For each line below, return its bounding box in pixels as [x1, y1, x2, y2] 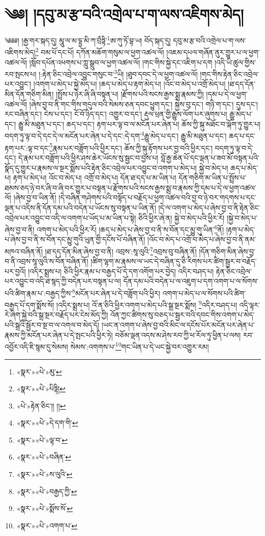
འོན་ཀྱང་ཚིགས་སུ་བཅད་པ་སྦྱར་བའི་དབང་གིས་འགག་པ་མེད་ [110, 309, 255, 320]
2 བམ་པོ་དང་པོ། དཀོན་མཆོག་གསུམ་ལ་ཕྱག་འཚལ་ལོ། [35, 45, 164, 58]
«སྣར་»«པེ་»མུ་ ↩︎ [16, 366, 62, 377]
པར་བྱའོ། [5, 265, 26, 276]
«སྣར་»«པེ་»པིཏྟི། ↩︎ [16, 383, 66, 394]
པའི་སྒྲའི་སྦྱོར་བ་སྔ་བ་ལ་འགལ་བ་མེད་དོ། [5, 319, 100, 330]
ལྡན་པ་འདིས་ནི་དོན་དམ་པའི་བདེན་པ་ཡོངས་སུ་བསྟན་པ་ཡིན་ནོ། [5, 202, 156, 212]
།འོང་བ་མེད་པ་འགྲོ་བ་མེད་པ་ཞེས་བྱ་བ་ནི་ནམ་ [147, 234, 256, 245]
